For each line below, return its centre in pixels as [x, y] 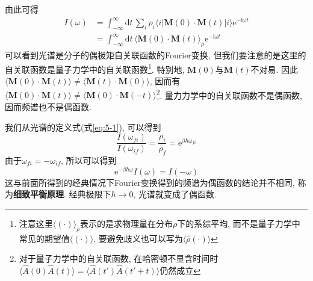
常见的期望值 [44, 238]
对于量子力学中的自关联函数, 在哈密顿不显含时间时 [119, 258]
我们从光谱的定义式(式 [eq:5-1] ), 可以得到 [83, 127]
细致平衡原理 [39, 194]
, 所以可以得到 [88, 160]
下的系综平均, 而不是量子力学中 [239, 223]
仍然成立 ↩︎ [180, 270]
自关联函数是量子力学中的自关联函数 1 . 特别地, [95, 68]
